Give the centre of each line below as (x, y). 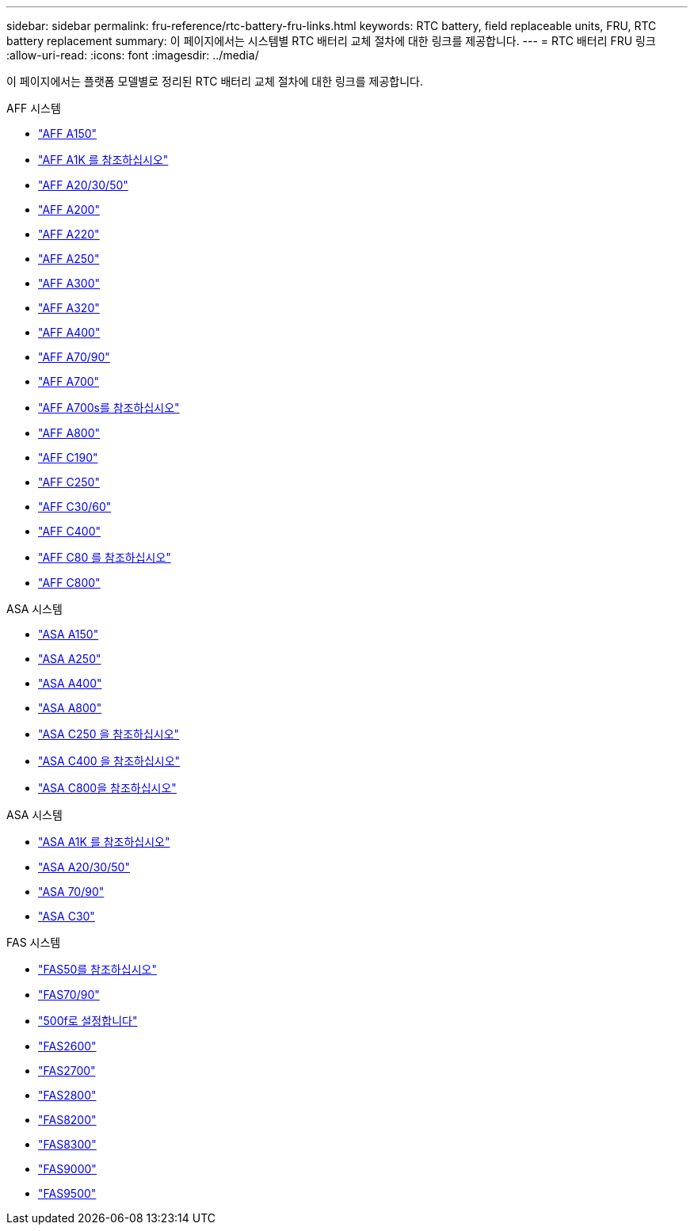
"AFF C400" (69, 531)
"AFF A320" (69, 308)
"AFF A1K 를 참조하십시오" (103, 160)
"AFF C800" (69, 583)
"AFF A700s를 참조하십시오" (109, 408)
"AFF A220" (69, 234)
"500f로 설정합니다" (88, 1021)
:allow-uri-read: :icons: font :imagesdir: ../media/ (133, 55)
